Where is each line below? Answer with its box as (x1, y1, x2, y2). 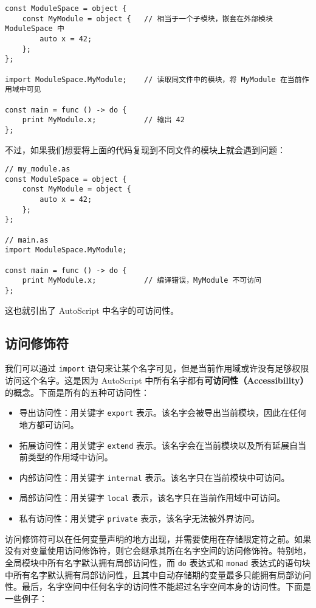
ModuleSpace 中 (5, 24, 64, 33)
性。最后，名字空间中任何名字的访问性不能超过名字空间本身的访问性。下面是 (5, 580, 311, 593)
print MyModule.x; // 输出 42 (22, 116, 185, 125)
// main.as (5, 235, 49, 244)
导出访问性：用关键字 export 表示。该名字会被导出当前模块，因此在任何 (19, 406, 307, 419)
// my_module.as (5, 165, 70, 174)
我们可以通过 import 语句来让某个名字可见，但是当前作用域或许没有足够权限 (5, 362, 309, 375)
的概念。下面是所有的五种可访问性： (5, 385, 149, 398)
